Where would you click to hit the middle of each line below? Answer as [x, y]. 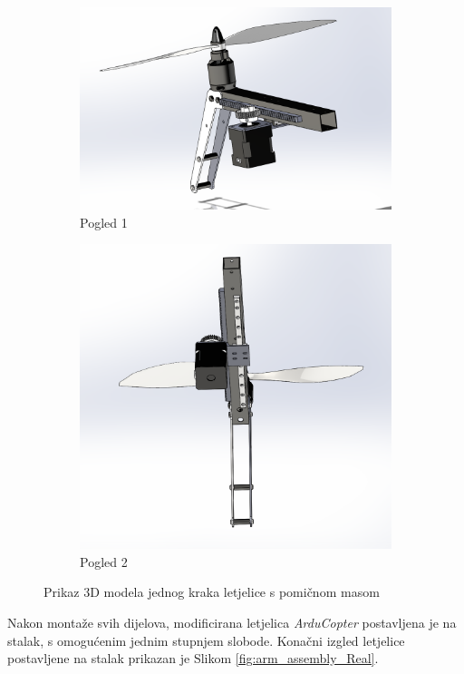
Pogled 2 [104, 561]
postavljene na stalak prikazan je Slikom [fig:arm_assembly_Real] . [193, 658]
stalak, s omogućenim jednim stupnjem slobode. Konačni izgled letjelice [206, 640]
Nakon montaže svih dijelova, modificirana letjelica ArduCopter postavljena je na [232, 622]
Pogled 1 [104, 222]
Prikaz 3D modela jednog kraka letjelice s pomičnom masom [212, 592]
